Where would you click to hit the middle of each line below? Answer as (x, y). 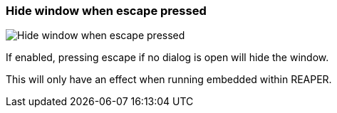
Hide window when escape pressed (106, 11)
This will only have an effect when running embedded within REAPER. (169, 80)
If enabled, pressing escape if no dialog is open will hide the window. (167, 58)
